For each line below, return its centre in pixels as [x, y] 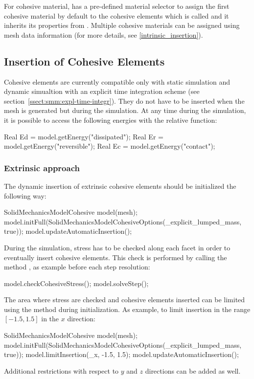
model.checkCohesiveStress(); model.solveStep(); [76, 283]
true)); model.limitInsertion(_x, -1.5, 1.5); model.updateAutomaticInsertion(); [121, 354]
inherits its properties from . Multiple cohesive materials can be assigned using [122, 25]
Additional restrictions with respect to [61, 370]
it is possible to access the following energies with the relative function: [111, 120]
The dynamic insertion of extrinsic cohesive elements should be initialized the [120, 186]
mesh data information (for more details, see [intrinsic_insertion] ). [104, 34]
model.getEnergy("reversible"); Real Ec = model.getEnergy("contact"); [110, 146]
